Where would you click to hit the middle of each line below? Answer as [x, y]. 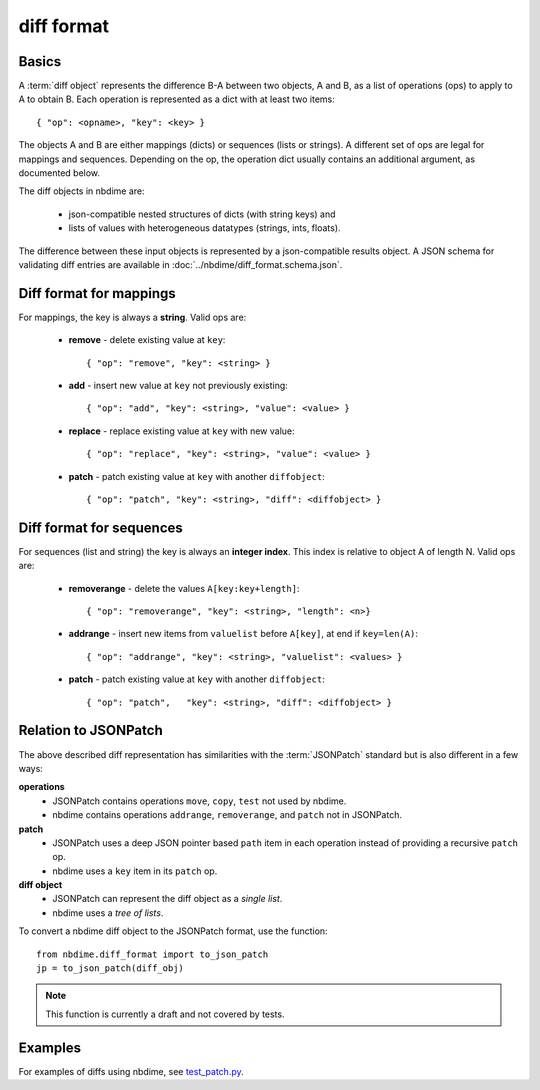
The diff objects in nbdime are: [81, 191]
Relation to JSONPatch [91, 730]
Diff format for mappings [97, 293]
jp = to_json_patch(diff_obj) [110, 968]
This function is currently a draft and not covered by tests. [165, 1014]
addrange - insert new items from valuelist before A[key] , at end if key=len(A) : [243, 634]
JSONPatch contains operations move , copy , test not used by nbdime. [199, 801]
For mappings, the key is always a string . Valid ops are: [132, 317]
